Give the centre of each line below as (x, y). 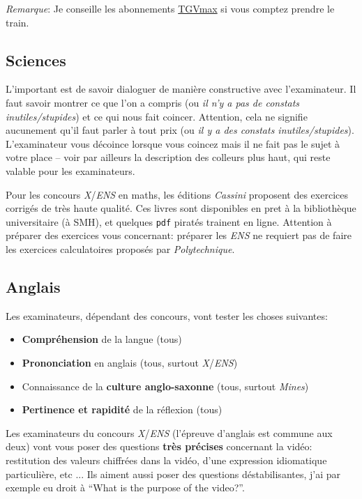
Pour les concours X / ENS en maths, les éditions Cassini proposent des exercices (177, 194)
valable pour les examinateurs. (70, 170)
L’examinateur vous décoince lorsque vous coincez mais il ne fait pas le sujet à (173, 143)
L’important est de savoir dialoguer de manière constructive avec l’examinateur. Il (181, 89)
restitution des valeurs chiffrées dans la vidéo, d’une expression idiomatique (166, 460)
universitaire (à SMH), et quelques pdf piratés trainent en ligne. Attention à (169, 221)
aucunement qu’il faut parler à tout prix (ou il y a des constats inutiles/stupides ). (180, 130)
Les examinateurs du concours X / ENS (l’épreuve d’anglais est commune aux (169, 432)
